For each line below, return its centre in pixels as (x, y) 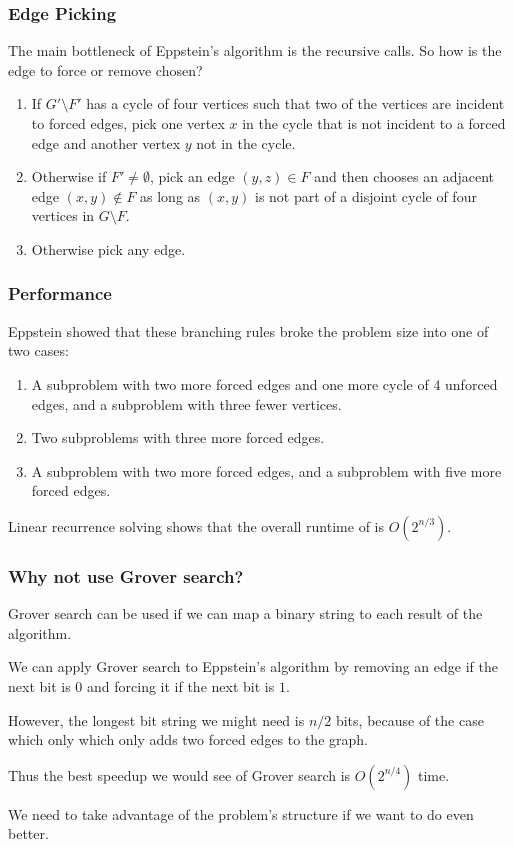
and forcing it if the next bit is (181, 685)
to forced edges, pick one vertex (128, 123)
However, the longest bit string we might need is (156, 719)
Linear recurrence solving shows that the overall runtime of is (196, 525)
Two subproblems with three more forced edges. (178, 437)
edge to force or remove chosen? (105, 69)
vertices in (63, 215)
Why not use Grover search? (126, 575)
